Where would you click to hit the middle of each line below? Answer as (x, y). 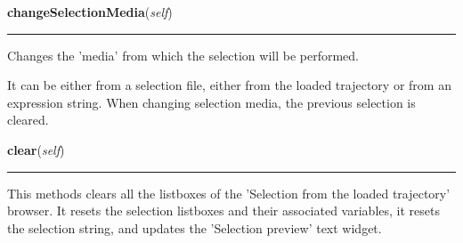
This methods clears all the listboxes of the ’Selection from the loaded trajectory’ (229, 193)
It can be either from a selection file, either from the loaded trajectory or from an (229, 85)
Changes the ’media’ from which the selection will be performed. (183, 55)
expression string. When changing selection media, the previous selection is (211, 102)
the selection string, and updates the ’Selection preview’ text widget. (195, 227)
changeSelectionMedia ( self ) (90, 12)
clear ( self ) (36, 149)
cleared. (28, 120)
